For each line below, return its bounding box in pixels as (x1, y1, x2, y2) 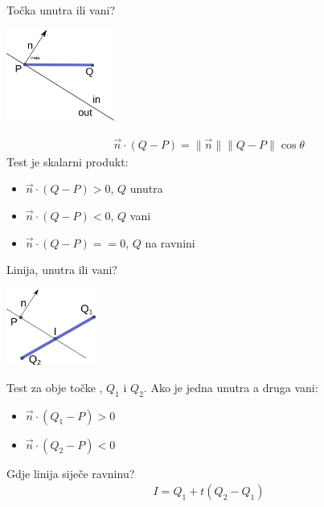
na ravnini (145, 234, 195, 251)
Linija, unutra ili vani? (6, 261, 117, 278)
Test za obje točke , (6, 378, 103, 395)
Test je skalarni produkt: (6, 153, 129, 170)
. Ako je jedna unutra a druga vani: (143, 378, 318, 395)
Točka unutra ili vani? (6, 2, 116, 18)
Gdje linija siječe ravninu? (6, 464, 135, 481)
